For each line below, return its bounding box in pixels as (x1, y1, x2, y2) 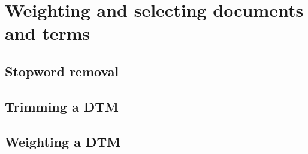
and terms (5, 21, 90, 45)
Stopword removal (5, 61, 119, 80)
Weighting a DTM (5, 132, 121, 150)
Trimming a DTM (5, 97, 119, 115)
